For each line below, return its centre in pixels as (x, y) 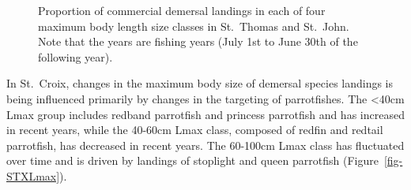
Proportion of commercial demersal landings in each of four (182, 10)
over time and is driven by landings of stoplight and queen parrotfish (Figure (192, 160)
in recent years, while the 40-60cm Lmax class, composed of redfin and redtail (195, 130)
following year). (75, 56)
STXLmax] (33, 175)
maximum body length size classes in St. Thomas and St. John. (194, 26)
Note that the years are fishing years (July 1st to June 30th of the (198, 41)
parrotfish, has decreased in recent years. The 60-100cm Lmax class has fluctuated (205, 145)
